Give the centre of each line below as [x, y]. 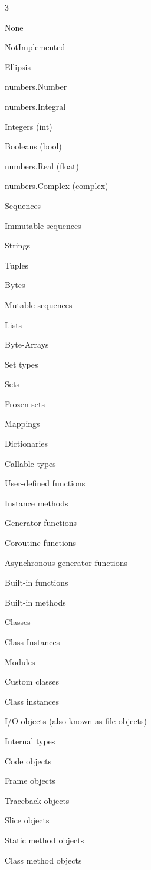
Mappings [22, 423]
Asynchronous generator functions [66, 562]
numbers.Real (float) [42, 166]
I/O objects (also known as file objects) [76, 721]
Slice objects [27, 820]
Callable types [30, 463]
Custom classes [32, 681]
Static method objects [45, 840]
